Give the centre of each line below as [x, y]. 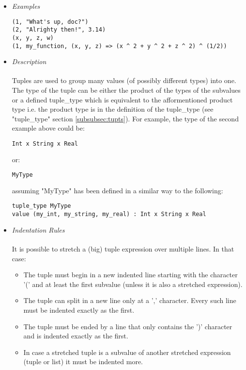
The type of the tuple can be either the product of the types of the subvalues [126, 90]
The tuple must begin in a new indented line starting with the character [131, 275]
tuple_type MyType [41, 206]
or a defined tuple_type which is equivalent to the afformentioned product [122, 99]
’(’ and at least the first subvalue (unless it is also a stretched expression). [133, 284]
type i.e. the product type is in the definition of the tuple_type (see [113, 109]
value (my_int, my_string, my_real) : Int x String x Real [109, 214]
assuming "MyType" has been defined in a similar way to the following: [117, 190]
